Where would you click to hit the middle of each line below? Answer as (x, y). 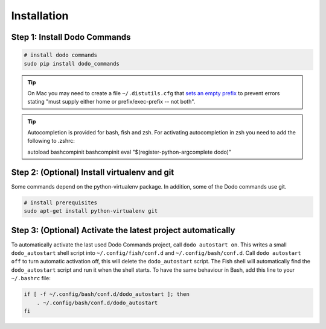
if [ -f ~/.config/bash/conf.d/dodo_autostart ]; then (107, 294)
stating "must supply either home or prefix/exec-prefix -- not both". (111, 102)
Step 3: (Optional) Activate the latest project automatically (123, 230)
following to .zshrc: (51, 141)
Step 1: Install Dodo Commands (71, 37)
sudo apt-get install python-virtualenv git (91, 211)
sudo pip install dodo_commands (72, 64)
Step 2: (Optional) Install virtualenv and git (93, 172)
